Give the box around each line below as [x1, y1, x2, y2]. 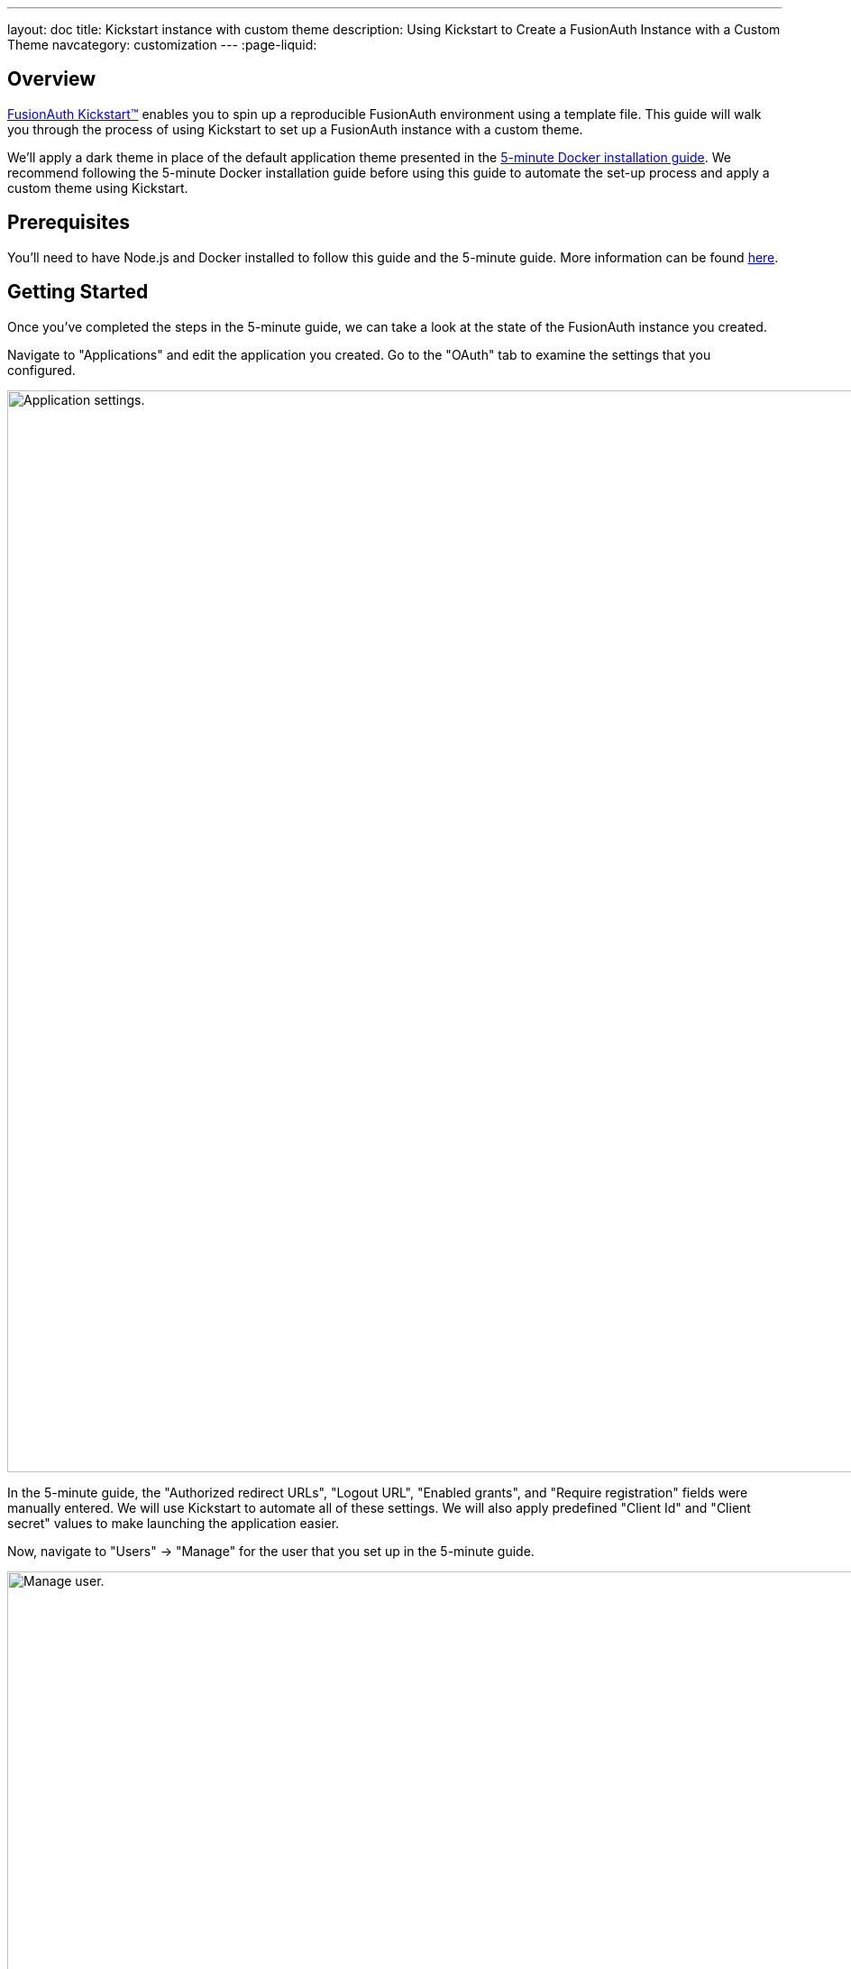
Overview [7, 68, 96, 91]
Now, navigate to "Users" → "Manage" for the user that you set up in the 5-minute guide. [7, 1543, 535, 1559]
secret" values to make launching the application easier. [7, 1515, 340, 1531]
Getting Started [7, 280, 149, 304]
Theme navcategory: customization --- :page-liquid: [7, 37, 317, 52]
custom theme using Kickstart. [7, 179, 188, 196]
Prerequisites [7, 211, 130, 234]
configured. [7, 362, 76, 378]
